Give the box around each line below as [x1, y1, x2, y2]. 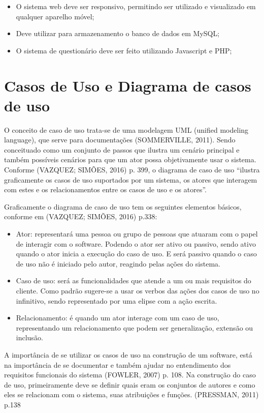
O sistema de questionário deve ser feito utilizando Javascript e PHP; [16, 45, 232, 55]
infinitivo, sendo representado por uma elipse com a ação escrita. [16, 295, 217, 306]
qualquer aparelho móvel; [16, 11, 94, 21]
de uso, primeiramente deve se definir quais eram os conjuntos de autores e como [4, 379, 255, 390]
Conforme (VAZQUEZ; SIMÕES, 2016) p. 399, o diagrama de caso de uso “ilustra [4, 164, 260, 175]
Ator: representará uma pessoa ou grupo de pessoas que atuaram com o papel [16, 228, 258, 239]
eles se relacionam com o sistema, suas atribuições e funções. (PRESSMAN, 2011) [4, 389, 259, 400]
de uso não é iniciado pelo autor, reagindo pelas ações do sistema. [16, 258, 220, 269]
